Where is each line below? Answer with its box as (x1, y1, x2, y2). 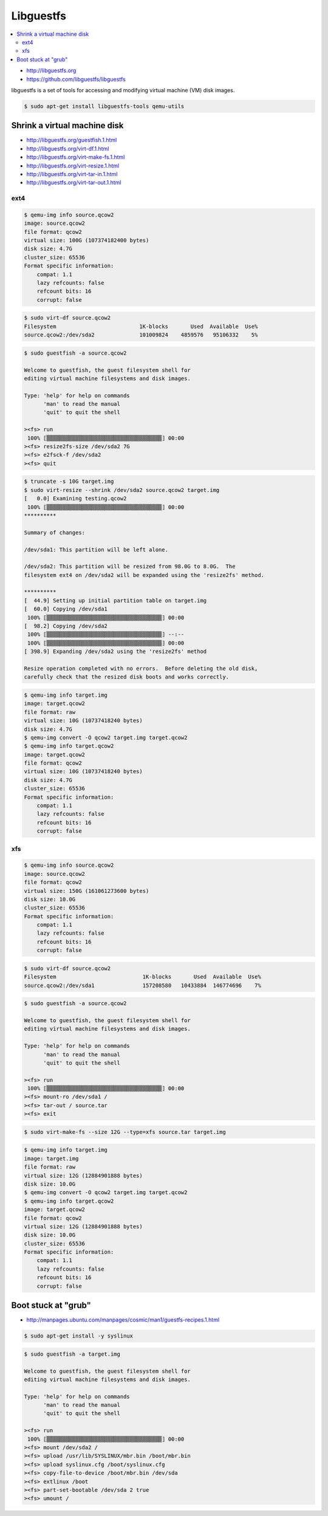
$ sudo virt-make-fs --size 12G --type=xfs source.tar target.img (24, 1128, 226, 1135)
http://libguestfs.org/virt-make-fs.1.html (26, 154, 125, 161)
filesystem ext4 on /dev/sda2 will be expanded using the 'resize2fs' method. (24, 572, 264, 578)
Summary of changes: (24, 529, 85, 536)
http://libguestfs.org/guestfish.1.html (26, 137, 117, 144)
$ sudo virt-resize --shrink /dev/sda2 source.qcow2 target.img (24, 487, 220, 493)
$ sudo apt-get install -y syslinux (24, 1333, 134, 1339)
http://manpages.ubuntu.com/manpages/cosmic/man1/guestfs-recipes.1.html (26, 1316, 220, 1323)
